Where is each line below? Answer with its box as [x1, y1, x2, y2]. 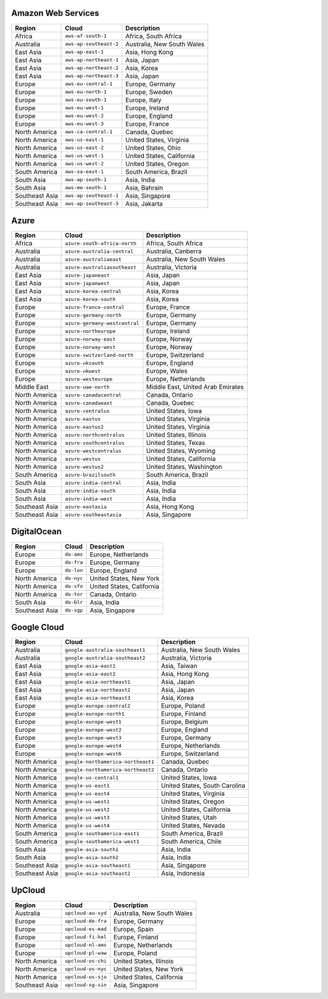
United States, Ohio [125, 143, 182, 152]
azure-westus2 [64, 463, 104, 470]
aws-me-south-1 [64, 184, 107, 191]
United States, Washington [146, 463, 222, 471]
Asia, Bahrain [125, 183, 163, 192]
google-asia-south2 [64, 854, 119, 860]
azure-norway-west [64, 344, 116, 350]
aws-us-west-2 [64, 161, 104, 167]
